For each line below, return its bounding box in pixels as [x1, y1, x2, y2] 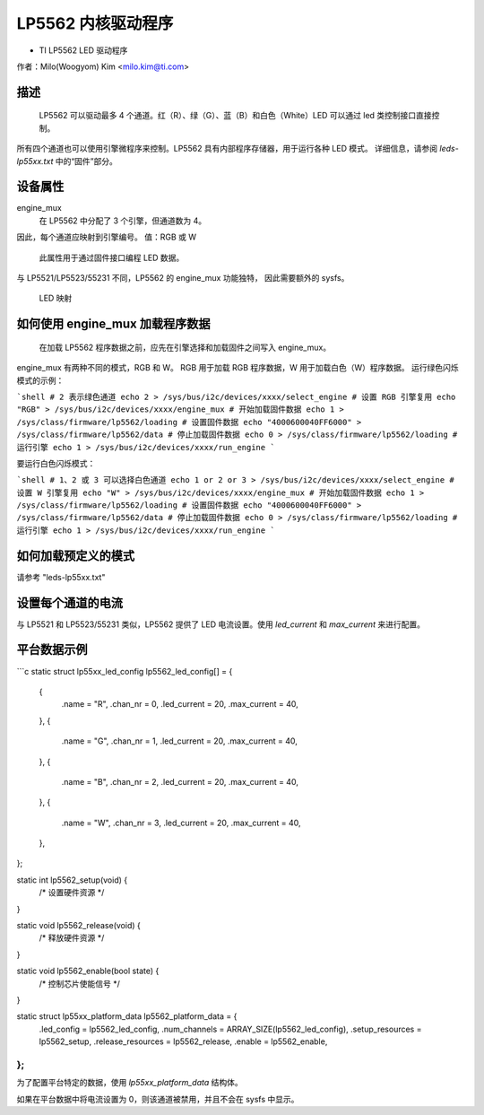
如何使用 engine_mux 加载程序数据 [16, 317, 211, 332]
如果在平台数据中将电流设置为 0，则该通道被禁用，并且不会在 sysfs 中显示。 [16, 1093, 299, 1104]
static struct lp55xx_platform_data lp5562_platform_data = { [16, 1011, 238, 1022]
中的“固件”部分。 [55, 155, 118, 166]
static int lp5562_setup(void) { [16, 875, 128, 885]
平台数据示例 [16, 642, 88, 658]
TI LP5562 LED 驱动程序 [39, 45, 128, 56]
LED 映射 [39, 292, 73, 304]
